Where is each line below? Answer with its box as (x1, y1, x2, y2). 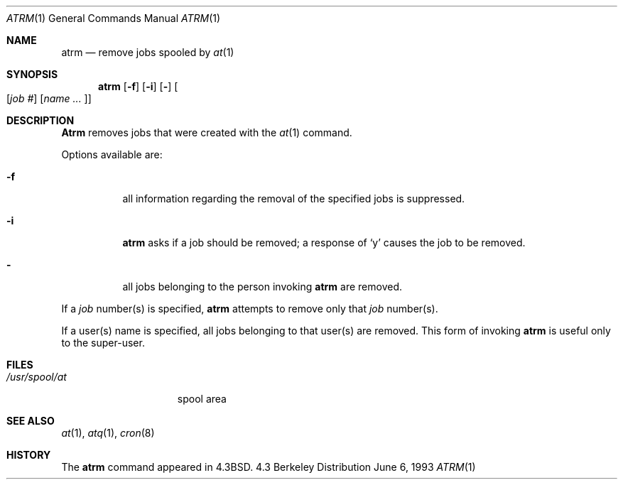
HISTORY (6, 449, 51, 461)
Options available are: (61, 148, 163, 160)
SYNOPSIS (6, 68, 58, 80)
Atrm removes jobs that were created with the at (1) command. (61, 126, 352, 138)
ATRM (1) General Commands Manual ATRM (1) (6, 12, 221, 24)
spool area (177, 393, 227, 405)
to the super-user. (61, 337, 145, 349)
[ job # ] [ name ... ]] (6, 92, 92, 104)
